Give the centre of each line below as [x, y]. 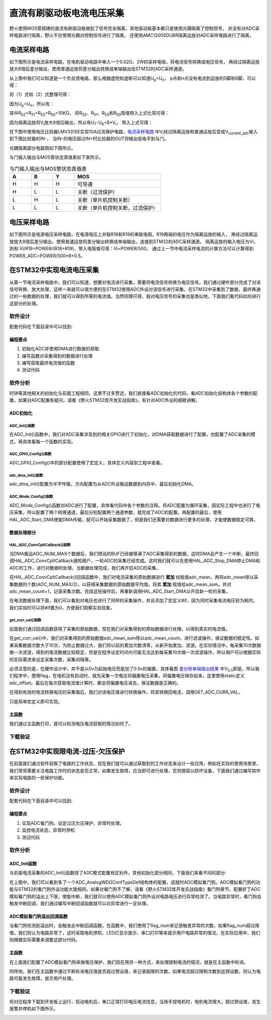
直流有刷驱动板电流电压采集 [67, 13]
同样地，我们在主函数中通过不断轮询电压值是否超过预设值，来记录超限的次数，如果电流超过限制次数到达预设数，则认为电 [135, 971]
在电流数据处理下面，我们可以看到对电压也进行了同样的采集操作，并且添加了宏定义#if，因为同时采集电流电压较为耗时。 [133, 600]
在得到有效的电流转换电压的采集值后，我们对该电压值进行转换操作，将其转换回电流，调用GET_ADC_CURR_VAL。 [126, 692]
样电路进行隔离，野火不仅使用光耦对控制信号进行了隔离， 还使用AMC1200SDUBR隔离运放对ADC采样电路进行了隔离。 [132, 35]
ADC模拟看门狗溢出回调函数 [39, 916]
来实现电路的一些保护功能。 [38, 778]
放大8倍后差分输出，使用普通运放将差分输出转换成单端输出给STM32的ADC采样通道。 [98, 69]
